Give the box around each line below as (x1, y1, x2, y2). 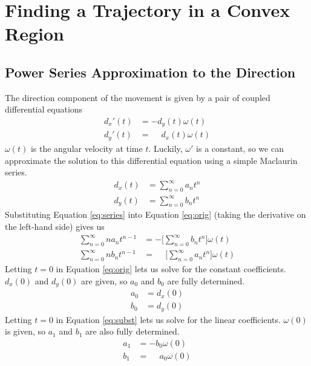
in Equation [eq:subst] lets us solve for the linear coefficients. (56, 313, 281, 325)
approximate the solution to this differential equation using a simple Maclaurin (5, 154, 298, 166)
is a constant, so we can (196, 142, 284, 154)
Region (5, 21, 64, 46)
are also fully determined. (85, 325, 180, 338)
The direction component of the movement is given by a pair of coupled (5, 91, 270, 103)
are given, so (81, 274, 128, 287)
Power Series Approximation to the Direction (5, 62, 296, 81)
